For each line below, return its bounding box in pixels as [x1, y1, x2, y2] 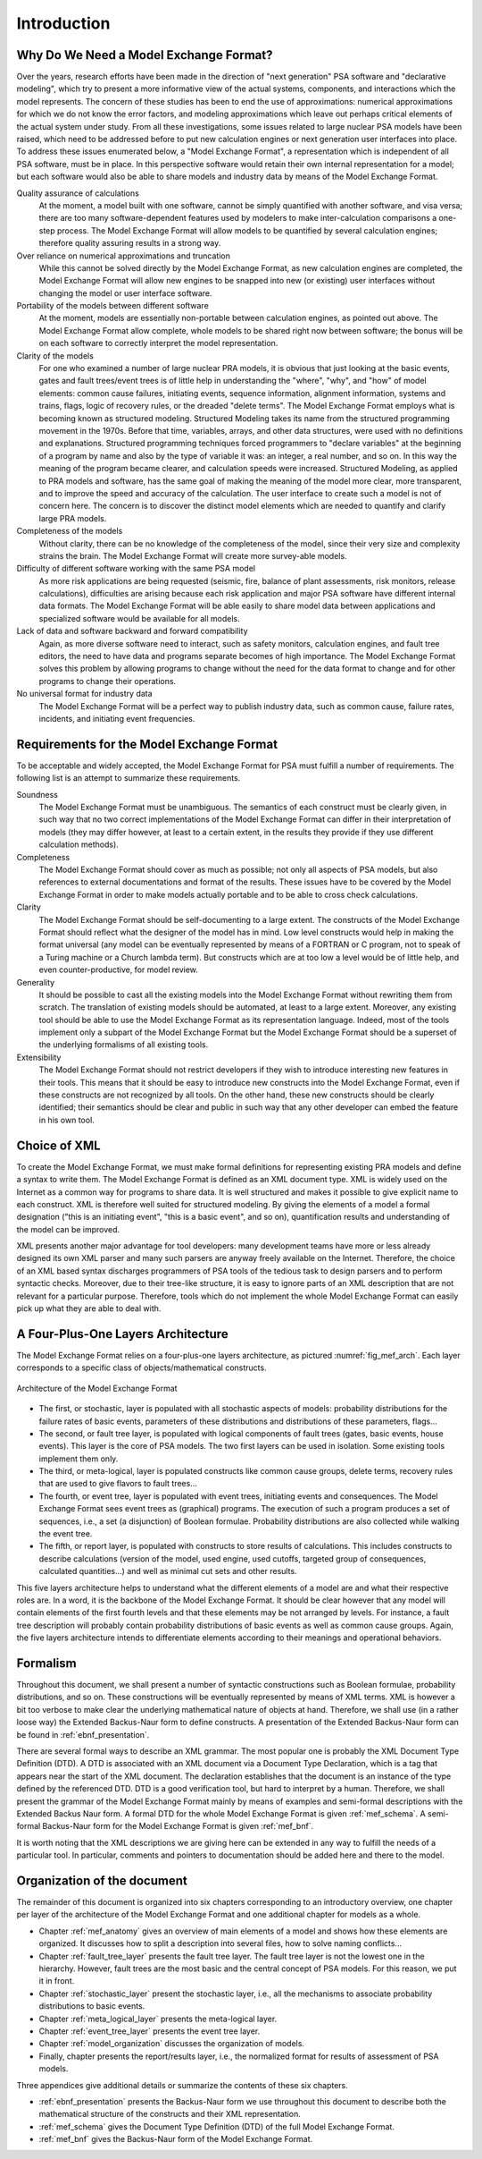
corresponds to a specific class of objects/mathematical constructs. [16, 1362, 267, 1373]
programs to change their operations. [38, 675, 177, 686]
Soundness [16, 789, 58, 800]
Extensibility [16, 1052, 62, 1063]
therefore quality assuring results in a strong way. [38, 238, 221, 249]
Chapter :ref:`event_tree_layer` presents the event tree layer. [38, 2026, 261, 2036]
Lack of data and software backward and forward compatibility [16, 626, 249, 637]
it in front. [38, 1976, 75, 1986]
